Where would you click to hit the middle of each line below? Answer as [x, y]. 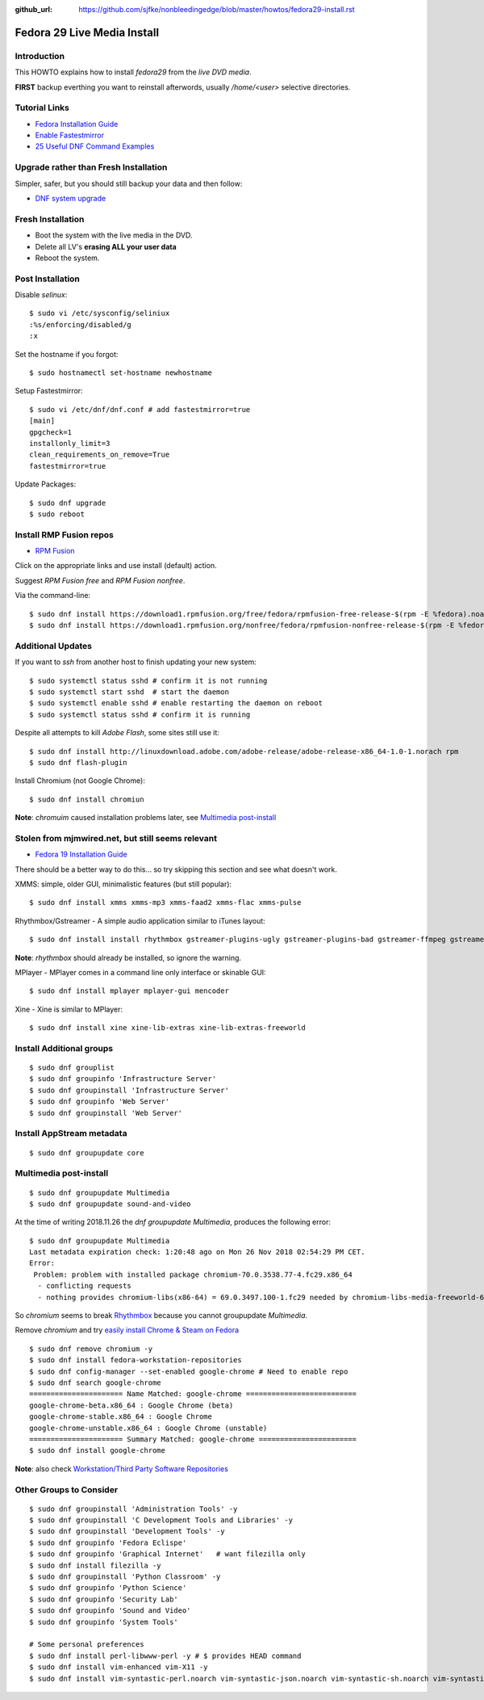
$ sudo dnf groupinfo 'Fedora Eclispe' [108, 1542]
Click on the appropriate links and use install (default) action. [116, 566]
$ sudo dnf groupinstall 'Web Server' [106, 1113]
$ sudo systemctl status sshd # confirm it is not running [148, 680]
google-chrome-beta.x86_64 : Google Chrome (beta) [131, 1405]
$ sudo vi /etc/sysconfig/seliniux [100, 313]
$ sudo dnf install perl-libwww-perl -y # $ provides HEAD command [165, 1656]
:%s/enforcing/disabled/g [81, 324]
